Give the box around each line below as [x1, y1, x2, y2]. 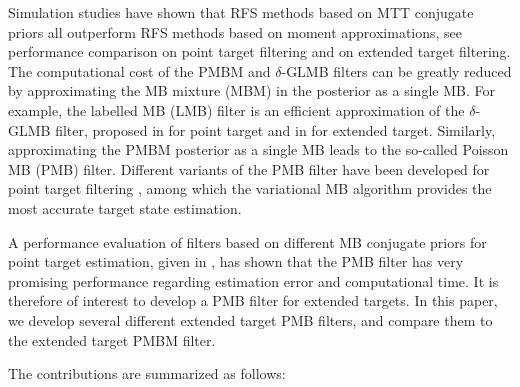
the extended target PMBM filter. [8, 329, 216, 350]
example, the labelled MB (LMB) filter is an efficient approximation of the [8, 99, 465, 120]
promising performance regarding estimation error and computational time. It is [8, 270, 499, 291]
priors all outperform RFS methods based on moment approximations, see [8, 21, 463, 42]
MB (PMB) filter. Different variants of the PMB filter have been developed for [8, 158, 490, 179]
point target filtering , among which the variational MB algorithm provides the [8, 178, 492, 199]
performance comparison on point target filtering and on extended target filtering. [8, 41, 511, 62]
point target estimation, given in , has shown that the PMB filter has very [8, 251, 464, 272]
